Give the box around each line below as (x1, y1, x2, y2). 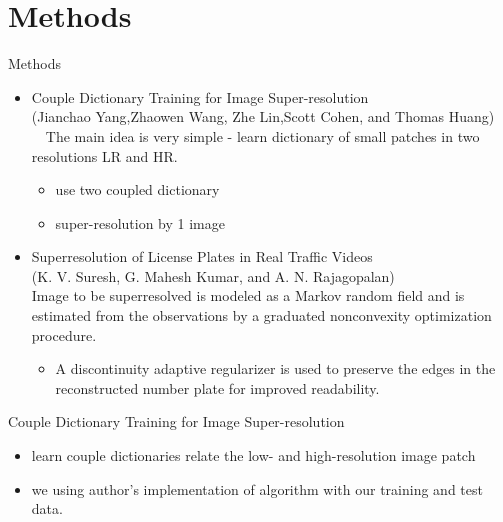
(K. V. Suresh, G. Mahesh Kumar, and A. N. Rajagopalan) (31, 265, 395, 286)
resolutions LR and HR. (31, 145, 178, 166)
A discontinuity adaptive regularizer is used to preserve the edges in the (55, 358, 496, 379)
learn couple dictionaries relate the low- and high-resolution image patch (31, 445, 476, 466)
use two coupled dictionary (55, 179, 220, 200)
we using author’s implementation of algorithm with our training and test (31, 478, 483, 499)
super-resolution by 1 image (55, 212, 225, 233)
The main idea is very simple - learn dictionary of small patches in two (45, 125, 480, 146)
